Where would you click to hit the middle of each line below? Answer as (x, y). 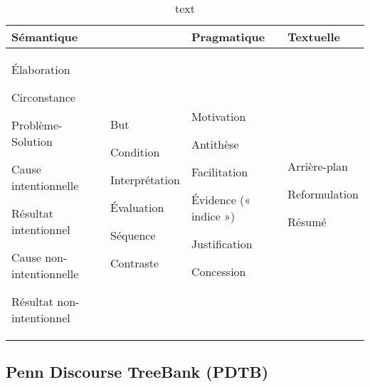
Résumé (307, 221)
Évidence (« (221, 199)
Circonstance (43, 97)
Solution (32, 141)
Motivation (218, 116)
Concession (218, 271)
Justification (222, 243)
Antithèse (215, 144)
